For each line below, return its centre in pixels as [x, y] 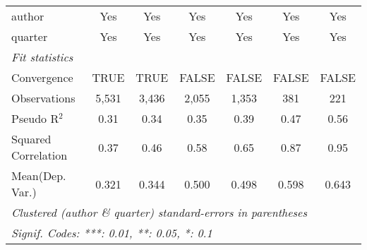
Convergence [42, 77]
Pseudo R [35, 118]
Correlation [40, 155]
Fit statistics [42, 57]
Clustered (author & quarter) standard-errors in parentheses [159, 212]
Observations [43, 98]
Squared [31, 139]
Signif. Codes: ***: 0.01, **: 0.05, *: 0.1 [112, 233]
